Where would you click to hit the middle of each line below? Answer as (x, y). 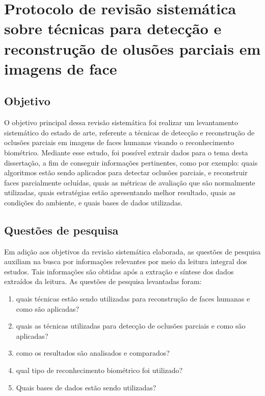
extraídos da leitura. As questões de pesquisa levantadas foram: (103, 281)
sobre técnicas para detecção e (113, 28)
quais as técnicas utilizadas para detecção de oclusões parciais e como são (131, 326)
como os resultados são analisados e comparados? (93, 353)
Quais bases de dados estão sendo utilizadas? (86, 387)
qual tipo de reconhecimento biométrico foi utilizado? (99, 370)
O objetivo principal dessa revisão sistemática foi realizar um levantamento (121, 122)
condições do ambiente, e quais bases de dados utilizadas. (94, 202)
